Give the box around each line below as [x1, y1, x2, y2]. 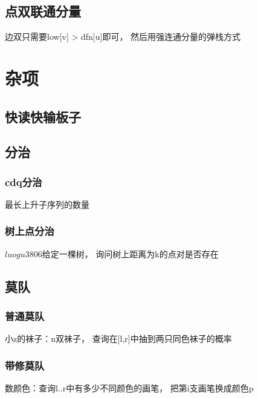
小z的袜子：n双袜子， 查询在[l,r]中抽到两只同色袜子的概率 [5, 332, 232, 345]
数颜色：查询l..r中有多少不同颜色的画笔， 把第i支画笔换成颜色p [5, 382, 254, 394]
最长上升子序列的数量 [5, 197, 89, 210]
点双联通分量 [5, 2, 81, 21]
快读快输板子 [5, 107, 81, 126]
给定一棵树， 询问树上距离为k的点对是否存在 [42, 247, 219, 260]
